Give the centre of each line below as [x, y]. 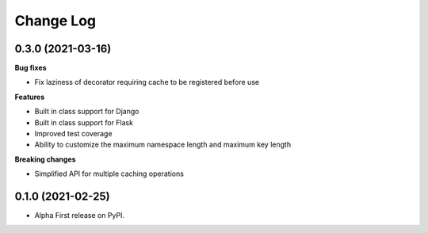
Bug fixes [31, 68]
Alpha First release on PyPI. [79, 216]
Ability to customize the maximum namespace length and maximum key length [163, 145]
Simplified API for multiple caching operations [109, 174]
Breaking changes [45, 159]
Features [30, 97]
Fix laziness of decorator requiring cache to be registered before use [147, 82]
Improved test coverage [73, 134]
